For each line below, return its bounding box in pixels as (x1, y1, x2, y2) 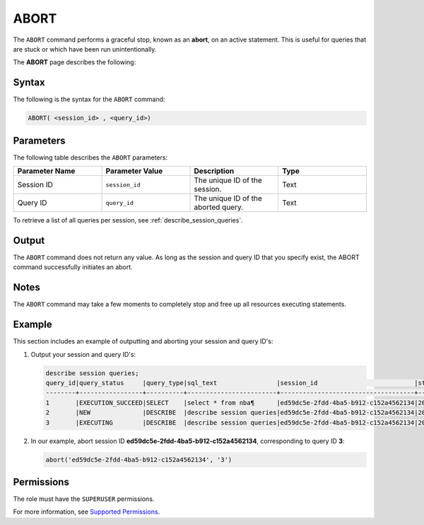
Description (194, 166, 235, 176)
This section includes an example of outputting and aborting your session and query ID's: (13, 337, 273, 346)
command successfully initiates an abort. (13, 263, 134, 271)
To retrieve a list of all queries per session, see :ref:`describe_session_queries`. (13, 216, 243, 225)
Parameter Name (17, 166, 76, 176)
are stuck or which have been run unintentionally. (13, 45, 157, 53)
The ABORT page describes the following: (13, 58, 136, 66)
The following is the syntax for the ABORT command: (13, 95, 165, 104)
